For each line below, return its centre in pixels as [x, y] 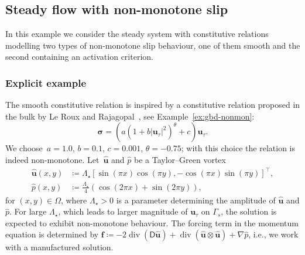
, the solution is [249, 211]
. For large [28, 211]
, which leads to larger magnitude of [123, 211]
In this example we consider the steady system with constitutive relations [137, 34]
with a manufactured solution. [59, 247]
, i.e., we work [273, 234]
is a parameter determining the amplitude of [196, 200]
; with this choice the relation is [238, 148]
